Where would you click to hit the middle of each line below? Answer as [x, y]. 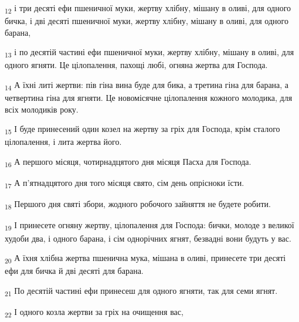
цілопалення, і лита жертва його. [63, 142]
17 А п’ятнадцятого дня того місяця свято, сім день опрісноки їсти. [125, 183]
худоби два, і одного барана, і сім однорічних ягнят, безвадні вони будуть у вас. [148, 238]
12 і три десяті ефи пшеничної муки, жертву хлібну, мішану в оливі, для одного [148, 9]
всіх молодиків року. [42, 109]
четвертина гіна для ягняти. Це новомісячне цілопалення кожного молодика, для [149, 98]
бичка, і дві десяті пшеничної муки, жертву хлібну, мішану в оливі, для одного [147, 21]
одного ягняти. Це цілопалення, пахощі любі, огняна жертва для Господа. [136, 65]
